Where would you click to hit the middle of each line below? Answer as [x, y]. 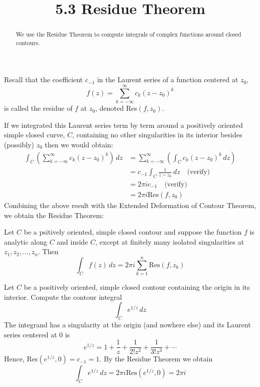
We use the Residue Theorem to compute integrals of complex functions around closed [128, 34]
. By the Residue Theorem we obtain [156, 359]
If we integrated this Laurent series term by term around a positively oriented [123, 125]
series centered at [31, 334]
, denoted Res [116, 108]
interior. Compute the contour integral [63, 297]
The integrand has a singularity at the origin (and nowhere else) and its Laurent [127, 325]
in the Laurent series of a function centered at [168, 79]
